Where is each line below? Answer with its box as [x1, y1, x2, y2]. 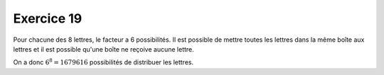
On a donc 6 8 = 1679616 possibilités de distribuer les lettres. [13, 57, 194, 67]
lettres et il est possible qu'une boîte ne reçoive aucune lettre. [13, 45, 195, 53]
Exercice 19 [13, 11, 82, 26]
